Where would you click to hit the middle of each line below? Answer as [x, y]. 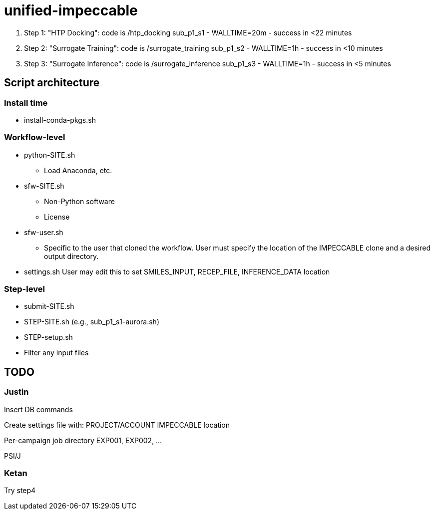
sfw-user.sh [44, 232]
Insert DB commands [38, 409]
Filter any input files [56, 353]
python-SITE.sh [50, 155]
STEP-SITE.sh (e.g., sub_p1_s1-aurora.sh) [92, 322]
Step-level [24, 289]
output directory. [71, 256]
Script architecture [52, 83]
